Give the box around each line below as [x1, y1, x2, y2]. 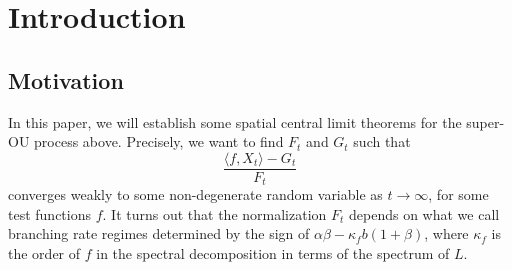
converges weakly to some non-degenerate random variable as [8, 184, 383, 205]
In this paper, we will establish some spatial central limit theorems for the [8, 111, 462, 132]
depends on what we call [348, 203, 500, 224]
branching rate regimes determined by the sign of [8, 223, 310, 244]
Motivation [8, 64, 124, 95]
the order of [8, 243, 81, 264]
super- [466, 111, 505, 132]
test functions [8, 203, 91, 224]
